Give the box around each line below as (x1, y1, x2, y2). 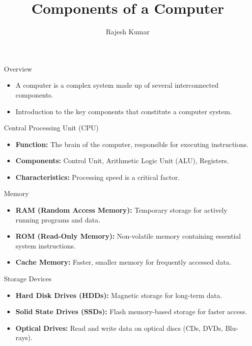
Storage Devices (4, 273, 52, 284)
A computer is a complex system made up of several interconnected (15, 80, 219, 90)
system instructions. (15, 240, 76, 250)
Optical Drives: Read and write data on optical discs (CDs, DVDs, (15, 322, 223, 333)
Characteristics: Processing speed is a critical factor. (15, 172, 180, 182)
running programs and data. (15, 214, 100, 224)
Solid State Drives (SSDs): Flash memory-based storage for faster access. (15, 306, 247, 317)
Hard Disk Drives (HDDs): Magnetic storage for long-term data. (15, 290, 222, 300)
